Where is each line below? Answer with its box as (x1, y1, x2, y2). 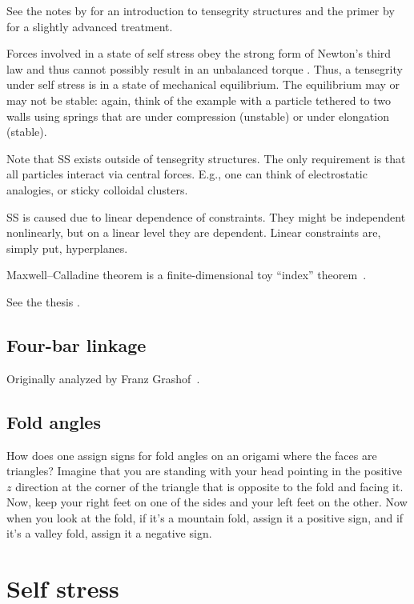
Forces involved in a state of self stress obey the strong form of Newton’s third (6, 45, 392, 62)
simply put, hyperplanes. (6, 239, 128, 256)
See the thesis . (6, 293, 80, 310)
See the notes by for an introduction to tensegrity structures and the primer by (6, 2, 395, 18)
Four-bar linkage (6, 332, 147, 357)
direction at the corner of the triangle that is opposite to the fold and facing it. (15, 478, 404, 494)
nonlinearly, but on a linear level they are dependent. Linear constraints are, (6, 224, 381, 241)
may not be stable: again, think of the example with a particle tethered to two (6, 91, 392, 108)
